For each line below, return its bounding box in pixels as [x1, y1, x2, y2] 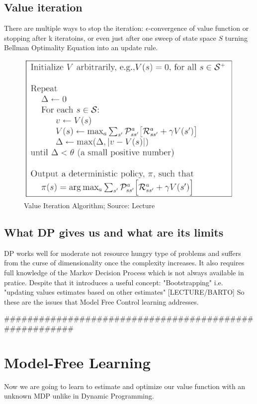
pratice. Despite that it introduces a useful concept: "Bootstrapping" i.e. [4, 277, 223, 287]
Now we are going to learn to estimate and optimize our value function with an [4, 381, 246, 391]
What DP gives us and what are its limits [4, 225, 224, 240]
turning [225, 32, 248, 43]
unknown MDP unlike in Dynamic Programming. [4, 391, 154, 401]
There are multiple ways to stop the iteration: [4, 23, 144, 33]
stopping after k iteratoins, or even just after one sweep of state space [4, 32, 216, 43]
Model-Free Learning [4, 352, 151, 372]
